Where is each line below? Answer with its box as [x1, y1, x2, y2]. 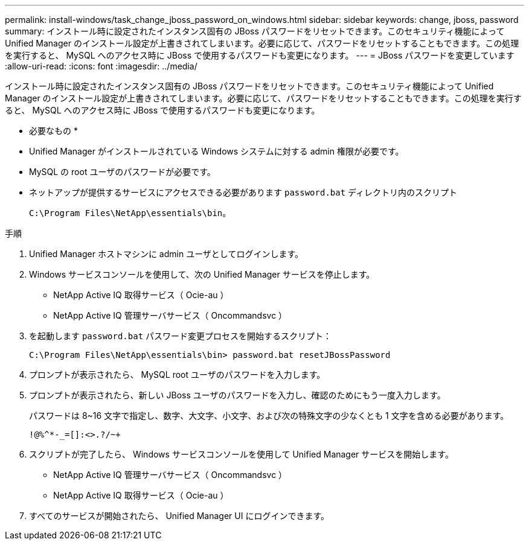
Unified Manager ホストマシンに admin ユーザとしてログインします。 [29, 249, 304, 259]
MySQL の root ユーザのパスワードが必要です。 [29, 167, 216, 177]
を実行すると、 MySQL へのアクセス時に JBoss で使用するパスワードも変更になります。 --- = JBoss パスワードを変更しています [5, 50, 515, 60]
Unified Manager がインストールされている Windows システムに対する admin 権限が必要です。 [29, 146, 404, 156]
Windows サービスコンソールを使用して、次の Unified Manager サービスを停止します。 [29, 269, 375, 279]
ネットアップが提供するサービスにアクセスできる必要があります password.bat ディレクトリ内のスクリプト [29, 187, 458, 197]
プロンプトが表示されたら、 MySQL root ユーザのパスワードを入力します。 [29, 369, 325, 380]
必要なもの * [29, 126, 78, 136]
